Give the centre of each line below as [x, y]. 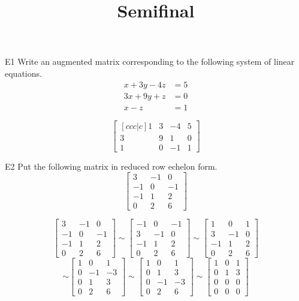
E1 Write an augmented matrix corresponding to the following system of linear [150, 61]
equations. [23, 73]
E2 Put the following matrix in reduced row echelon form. [111, 166]
